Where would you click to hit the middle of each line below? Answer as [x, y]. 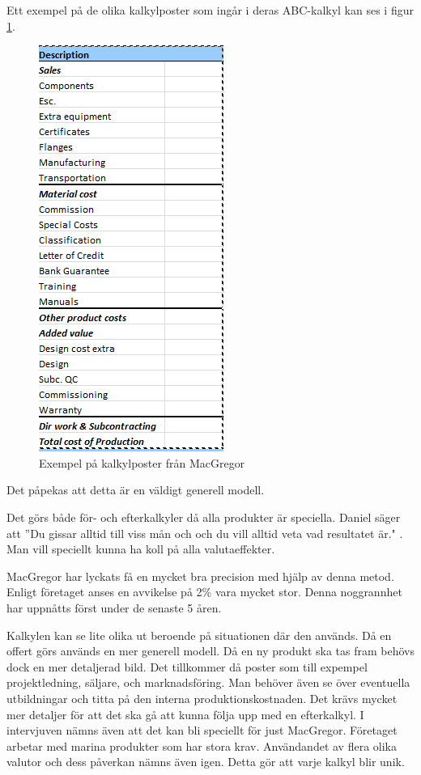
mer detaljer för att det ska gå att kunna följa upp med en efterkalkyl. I [185, 714]
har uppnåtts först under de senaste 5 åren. [114, 607]
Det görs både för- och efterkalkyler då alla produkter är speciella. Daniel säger [204, 517]
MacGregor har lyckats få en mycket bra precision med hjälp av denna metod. [200, 576]
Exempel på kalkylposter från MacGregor [142, 462]
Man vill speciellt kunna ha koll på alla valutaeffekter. [141, 549]
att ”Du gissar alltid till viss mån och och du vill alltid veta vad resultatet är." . [205, 533]
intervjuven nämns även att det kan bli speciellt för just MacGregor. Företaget [202, 730]
